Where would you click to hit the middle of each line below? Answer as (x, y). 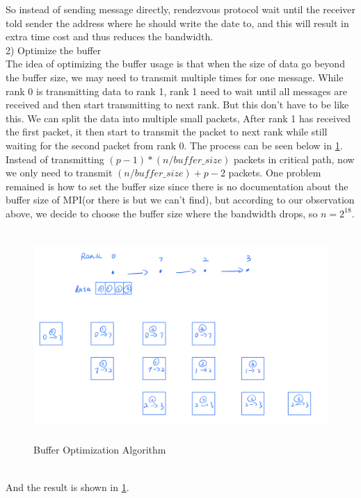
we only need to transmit (59, 173)
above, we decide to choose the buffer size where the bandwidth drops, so (162, 213)
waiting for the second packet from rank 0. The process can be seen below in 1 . (174, 145)
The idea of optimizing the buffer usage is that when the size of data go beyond (175, 64)
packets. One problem (275, 173)
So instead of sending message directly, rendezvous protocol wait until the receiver (181, 9)
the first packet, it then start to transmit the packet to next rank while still (167, 132)
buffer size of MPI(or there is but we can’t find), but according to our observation (180, 200)
